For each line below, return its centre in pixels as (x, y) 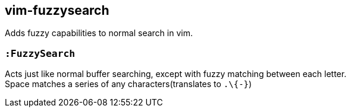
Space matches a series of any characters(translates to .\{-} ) (129, 84)
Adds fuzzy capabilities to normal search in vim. (99, 33)
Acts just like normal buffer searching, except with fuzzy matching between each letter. (176, 74)
